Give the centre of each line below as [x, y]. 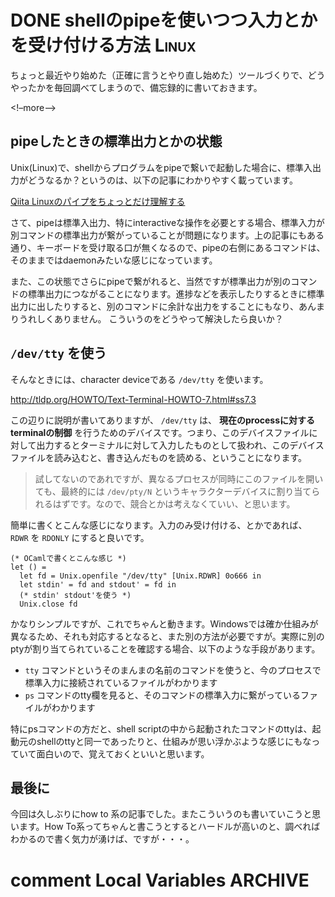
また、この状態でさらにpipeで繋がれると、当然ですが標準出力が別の [151, 281]
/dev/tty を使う [58, 353]
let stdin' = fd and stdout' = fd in [98, 584]
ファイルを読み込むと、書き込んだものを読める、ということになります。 [159, 457]
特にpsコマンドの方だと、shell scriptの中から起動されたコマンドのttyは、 [161, 728]
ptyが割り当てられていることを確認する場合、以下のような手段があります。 [165, 648]
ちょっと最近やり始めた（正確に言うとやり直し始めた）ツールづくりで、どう [168, 75]
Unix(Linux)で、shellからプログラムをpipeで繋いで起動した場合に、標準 [157, 167]
